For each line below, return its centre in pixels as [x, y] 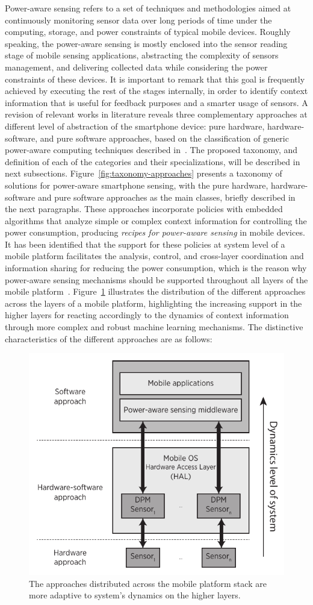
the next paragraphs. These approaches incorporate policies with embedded [144, 209]
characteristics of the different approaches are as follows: [109, 338]
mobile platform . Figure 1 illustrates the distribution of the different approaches [155, 291]
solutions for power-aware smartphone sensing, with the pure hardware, [137, 185]
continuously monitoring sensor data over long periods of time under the [138, 20]
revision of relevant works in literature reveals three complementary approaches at [156, 114]
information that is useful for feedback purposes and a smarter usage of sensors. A [156, 102]
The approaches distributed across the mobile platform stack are [148, 583]
